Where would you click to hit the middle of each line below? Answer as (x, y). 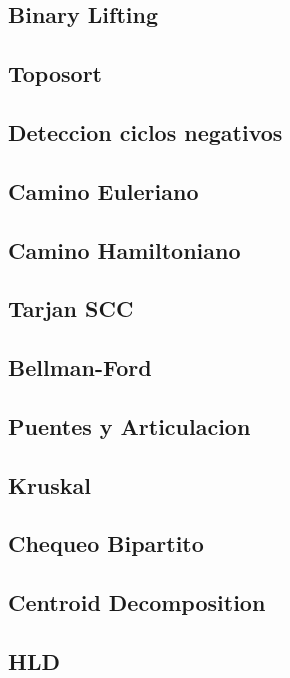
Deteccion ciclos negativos (145, 131)
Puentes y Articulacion (129, 425)
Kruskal (50, 484)
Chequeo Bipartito (106, 543)
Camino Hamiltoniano (124, 249)
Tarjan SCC (71, 308)
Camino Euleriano (103, 190)
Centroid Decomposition (137, 602)
